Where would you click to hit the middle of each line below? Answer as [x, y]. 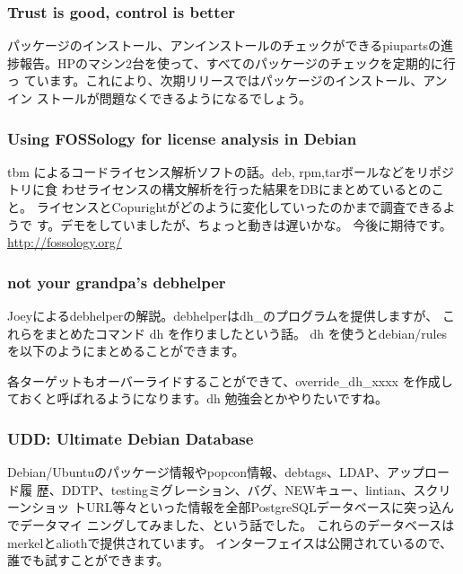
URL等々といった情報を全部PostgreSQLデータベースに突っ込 [264, 507]
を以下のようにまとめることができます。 [126, 351]
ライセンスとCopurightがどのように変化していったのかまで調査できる [240, 207]
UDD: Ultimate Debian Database [131, 438]
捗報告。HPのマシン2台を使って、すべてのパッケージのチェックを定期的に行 [231, 62]
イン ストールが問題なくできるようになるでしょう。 [160, 98]
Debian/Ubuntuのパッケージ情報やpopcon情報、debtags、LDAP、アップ [216, 472]
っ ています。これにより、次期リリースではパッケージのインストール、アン [227, 80]
